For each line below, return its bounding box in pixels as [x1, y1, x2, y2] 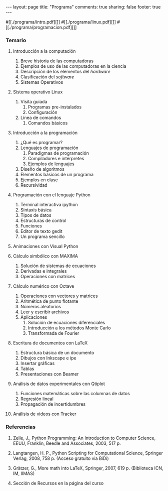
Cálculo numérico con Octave [12, 283, 74, 289]
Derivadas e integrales [20, 268, 67, 274]
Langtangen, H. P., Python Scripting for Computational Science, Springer [12, 450, 163, 456]
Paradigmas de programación [27, 150, 89, 156]
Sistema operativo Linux [12, 89, 63, 95]
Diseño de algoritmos [20, 166, 64, 172]
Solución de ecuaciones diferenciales [27, 320, 105, 326]
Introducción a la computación [12, 48, 76, 54]
